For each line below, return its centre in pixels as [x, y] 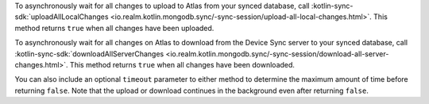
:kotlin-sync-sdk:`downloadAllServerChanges [89, 54]
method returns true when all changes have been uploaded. [114, 28]
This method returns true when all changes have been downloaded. [182, 64]
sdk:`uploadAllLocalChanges [62, 17]
